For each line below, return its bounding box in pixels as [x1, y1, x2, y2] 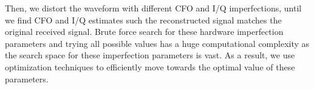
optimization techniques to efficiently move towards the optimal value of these [5, 60, 295, 73]
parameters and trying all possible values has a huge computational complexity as [5, 37, 310, 49]
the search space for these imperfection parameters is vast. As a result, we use [5, 49, 295, 61]
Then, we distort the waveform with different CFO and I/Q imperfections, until [5, 2, 302, 14]
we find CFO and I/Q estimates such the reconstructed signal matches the [5, 13, 282, 26]
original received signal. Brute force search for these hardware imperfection [5, 25, 284, 38]
